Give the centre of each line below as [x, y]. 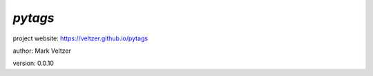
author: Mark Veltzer [42, 51]
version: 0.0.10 [34, 63]
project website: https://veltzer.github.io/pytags [80, 38]
